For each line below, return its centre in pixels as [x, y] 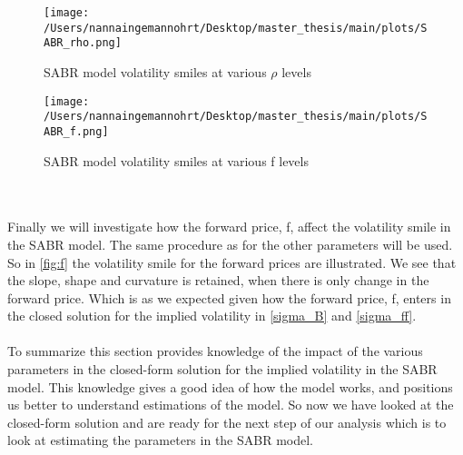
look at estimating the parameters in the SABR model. [160, 440]
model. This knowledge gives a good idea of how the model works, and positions [230, 386]
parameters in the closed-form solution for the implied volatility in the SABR [222, 369]
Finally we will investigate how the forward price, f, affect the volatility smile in [229, 227]
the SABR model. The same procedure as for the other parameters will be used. [230, 244]
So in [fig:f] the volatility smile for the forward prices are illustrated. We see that [232, 262]
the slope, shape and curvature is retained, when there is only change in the [218, 280]
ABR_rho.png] [83, 43]
